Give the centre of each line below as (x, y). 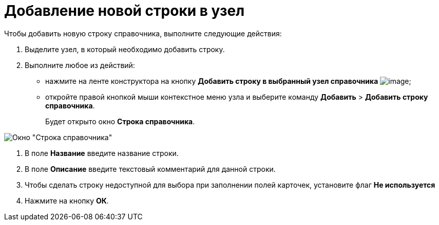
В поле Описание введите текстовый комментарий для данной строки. (150, 169)
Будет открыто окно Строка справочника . (120, 121)
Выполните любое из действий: (80, 65)
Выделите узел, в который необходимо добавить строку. (125, 49)
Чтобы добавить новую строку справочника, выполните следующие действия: (143, 33)
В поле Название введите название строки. (102, 153)
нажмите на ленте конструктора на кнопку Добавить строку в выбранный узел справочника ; (228, 81)
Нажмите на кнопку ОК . (67, 200)
